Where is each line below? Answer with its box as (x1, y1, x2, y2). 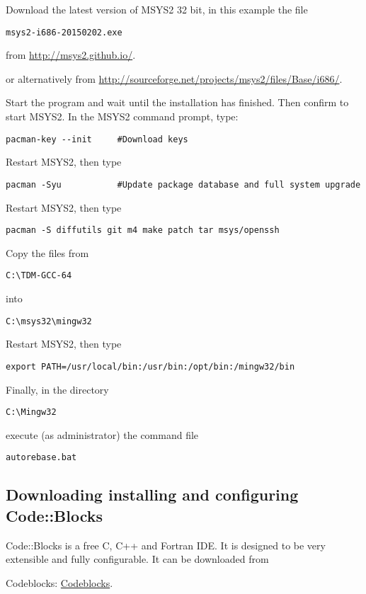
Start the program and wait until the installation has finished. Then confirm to (6, 95, 349, 110)
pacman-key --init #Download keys (6, 134, 188, 144)
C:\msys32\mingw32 (6, 316, 92, 326)
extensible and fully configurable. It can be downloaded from (6, 552, 269, 566)
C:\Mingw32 (6, 407, 57, 418)
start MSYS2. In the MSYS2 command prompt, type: (6, 109, 239, 124)
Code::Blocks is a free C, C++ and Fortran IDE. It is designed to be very (6, 537, 326, 552)
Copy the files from (6, 245, 89, 260)
